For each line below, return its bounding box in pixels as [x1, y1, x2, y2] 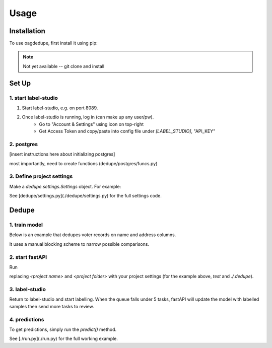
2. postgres [9, 141, 38, 148]
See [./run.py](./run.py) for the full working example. [9, 335, 118, 342]
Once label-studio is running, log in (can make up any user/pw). [22, 114, 154, 120]
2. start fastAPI [9, 253, 47, 260]
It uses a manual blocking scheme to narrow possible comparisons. [9, 241, 150, 247]
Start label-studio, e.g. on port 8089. [22, 105, 98, 111]
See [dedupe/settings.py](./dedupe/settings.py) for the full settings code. [9, 193, 162, 199]
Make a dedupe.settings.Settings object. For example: [9, 183, 121, 189]
